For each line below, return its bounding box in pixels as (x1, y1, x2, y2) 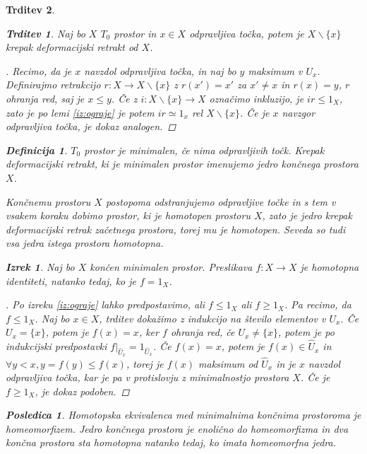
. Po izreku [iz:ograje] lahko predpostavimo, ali (6, 297, 205, 312)
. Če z (111, 91, 138, 105)
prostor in (114, 25, 157, 40)
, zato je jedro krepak (262, 208, 352, 223)
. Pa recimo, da (284, 297, 351, 312)
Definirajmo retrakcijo (6, 77, 101, 92)
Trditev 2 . (6, 2, 55, 16)
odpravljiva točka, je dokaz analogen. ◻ (6, 119, 176, 134)
